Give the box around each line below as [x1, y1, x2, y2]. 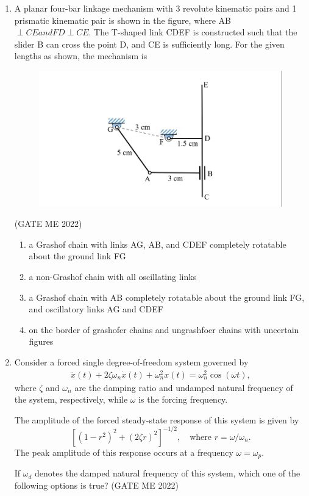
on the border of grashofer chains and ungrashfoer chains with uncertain [29, 323, 299, 336]
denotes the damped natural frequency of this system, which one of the [35, 467, 300, 480]
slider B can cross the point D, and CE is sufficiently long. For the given [14, 37, 285, 50]
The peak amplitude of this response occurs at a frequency [14, 445, 233, 458]
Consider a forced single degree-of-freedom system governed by [14, 355, 249, 368]
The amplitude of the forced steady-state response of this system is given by [14, 413, 299, 426]
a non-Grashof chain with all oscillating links [29, 270, 197, 282]
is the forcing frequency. [138, 393, 228, 406]
